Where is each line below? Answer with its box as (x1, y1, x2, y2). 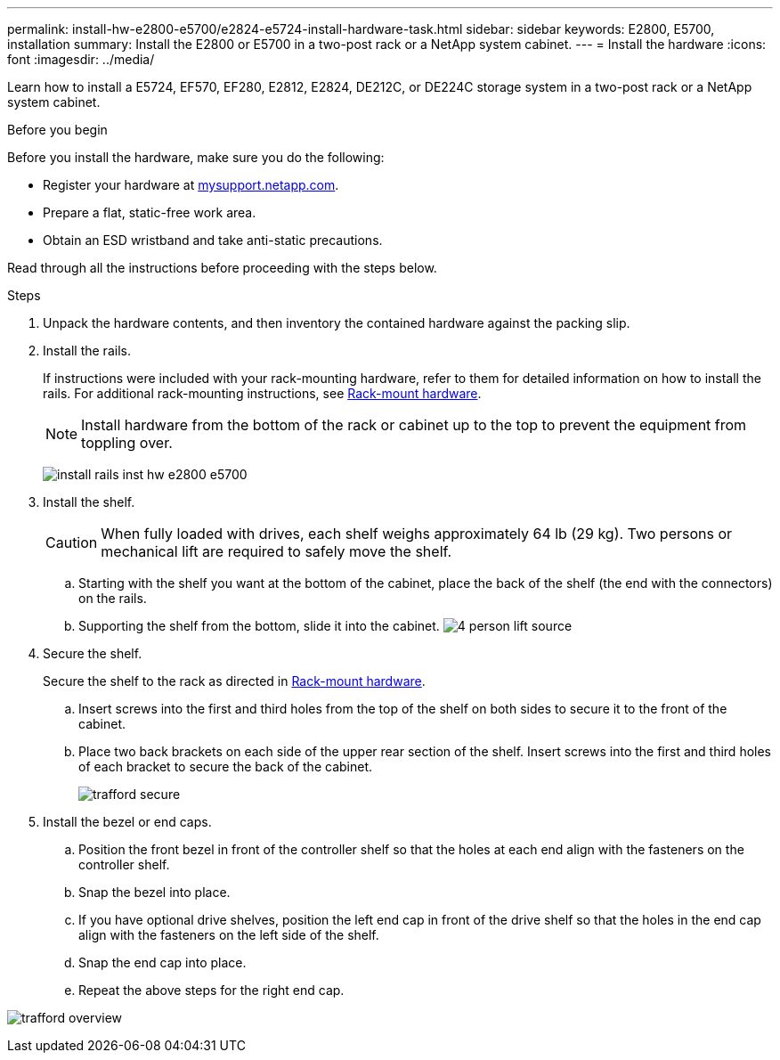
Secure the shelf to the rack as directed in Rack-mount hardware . (43, 673, 426, 689)
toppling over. (81, 434, 173, 452)
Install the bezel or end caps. (43, 814, 212, 829)
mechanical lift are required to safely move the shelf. (101, 542, 452, 560)
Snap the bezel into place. (78, 885, 231, 900)
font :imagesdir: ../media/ (7, 52, 155, 67)
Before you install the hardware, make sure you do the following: (7, 150, 385, 165)
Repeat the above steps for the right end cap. (78, 983, 345, 998)
